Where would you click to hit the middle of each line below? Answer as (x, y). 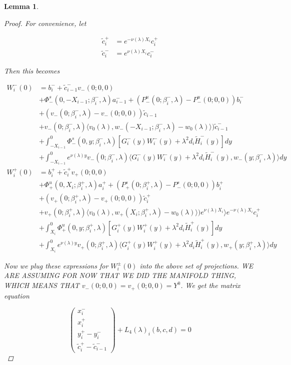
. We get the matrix (210, 285)
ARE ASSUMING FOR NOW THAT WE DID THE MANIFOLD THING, (120, 275)
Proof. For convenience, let (45, 23)
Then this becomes (32, 70)
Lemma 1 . (21, 6)
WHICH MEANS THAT (42, 285)
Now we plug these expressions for (56, 265)
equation (17, 295)
